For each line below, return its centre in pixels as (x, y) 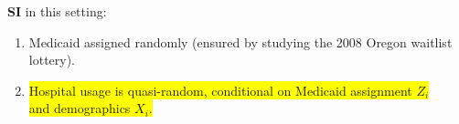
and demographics (80, 108)
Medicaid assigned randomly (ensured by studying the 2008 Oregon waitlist (240, 41)
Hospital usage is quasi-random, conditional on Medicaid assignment (220, 90)
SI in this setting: (57, 11)
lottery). (52, 60)
